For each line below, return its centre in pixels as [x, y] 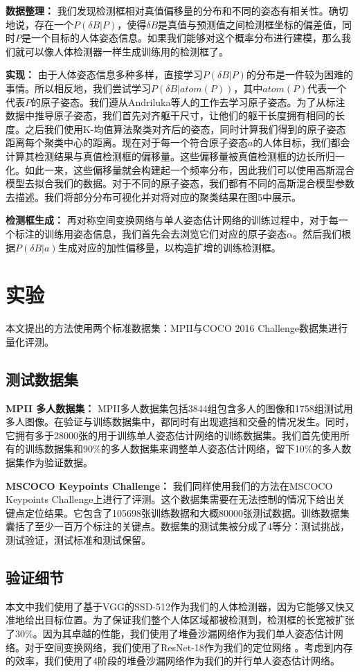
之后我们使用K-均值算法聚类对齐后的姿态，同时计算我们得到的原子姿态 [185, 129]
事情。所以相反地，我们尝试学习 [78, 88]
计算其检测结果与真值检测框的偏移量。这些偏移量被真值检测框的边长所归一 [175, 156]
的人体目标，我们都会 [301, 142]
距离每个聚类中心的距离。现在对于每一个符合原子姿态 [127, 142]
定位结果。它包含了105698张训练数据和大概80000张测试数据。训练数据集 [187, 512]
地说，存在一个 [39, 24]
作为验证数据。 [58, 462]
